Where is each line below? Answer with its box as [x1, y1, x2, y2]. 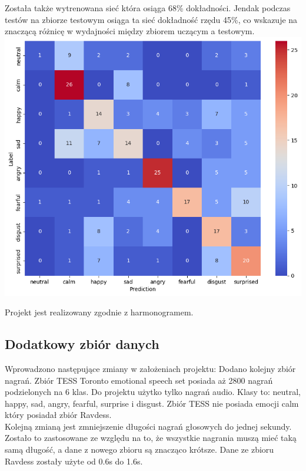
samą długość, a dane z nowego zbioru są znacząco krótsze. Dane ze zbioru [5, 443, 274, 456]
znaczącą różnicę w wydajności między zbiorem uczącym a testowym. [5, 25, 255, 37]
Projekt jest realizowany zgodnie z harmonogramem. [5, 306, 194, 318]
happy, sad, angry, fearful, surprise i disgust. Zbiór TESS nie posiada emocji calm [5, 397, 299, 409]
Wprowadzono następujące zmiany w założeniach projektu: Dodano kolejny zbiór [5, 362, 296, 374]
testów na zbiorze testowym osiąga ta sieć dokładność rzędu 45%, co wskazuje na [5, 13, 298, 25]
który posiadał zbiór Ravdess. [5, 409, 112, 421]
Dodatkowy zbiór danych [5, 335, 159, 353]
